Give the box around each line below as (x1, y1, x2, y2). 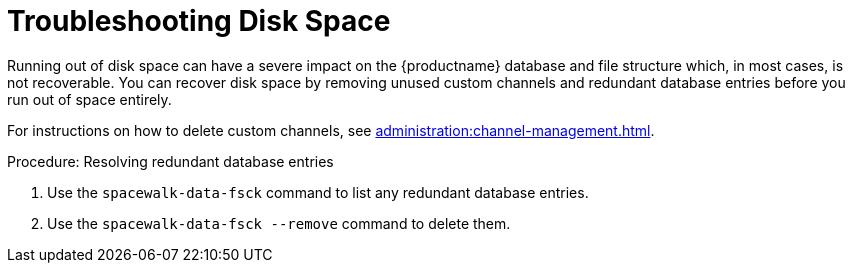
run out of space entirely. (7, 90, 172, 108)
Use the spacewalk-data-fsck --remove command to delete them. (47, 214, 511, 232)
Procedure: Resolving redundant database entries (7, 152, 334, 170)
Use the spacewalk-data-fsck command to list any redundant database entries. (47, 183, 589, 201)
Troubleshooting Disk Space (7, 4, 391, 38)
